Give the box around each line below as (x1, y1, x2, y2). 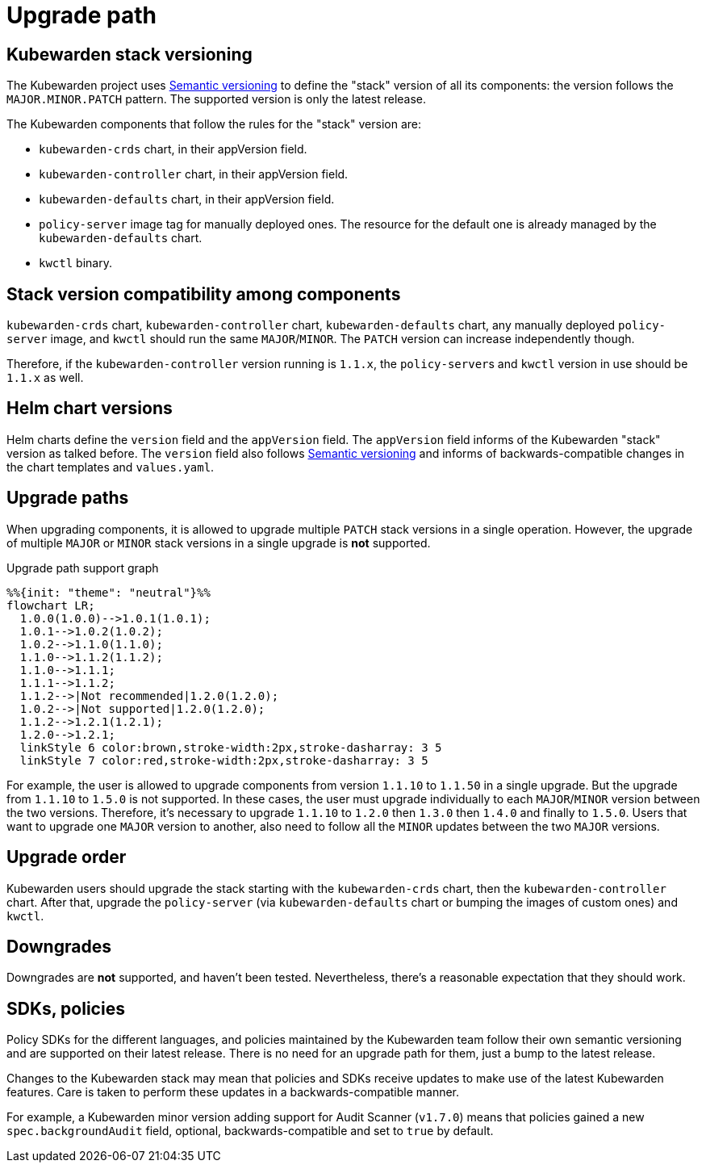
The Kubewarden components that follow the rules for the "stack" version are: (6, 117, 422, 132)
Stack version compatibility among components (6, 283, 401, 304)
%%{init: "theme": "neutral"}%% (6, 585, 211, 599)
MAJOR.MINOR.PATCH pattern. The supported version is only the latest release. (6, 92, 427, 107)
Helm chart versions (6, 398, 173, 419)
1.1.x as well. (6, 371, 84, 385)
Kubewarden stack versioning (6, 44, 253, 65)
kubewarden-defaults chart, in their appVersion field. (39, 192, 335, 207)
